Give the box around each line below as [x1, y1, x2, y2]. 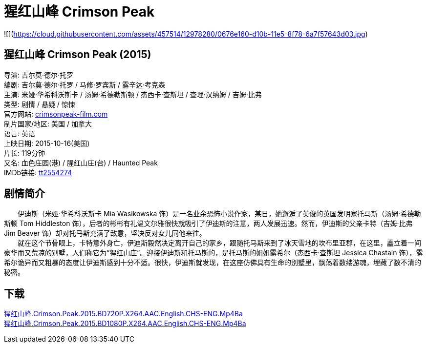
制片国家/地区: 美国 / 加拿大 [4, 119, 92, 128]
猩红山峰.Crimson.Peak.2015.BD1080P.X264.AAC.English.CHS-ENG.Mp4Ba [4, 319, 246, 328]
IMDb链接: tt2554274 [4, 168, 72, 177]
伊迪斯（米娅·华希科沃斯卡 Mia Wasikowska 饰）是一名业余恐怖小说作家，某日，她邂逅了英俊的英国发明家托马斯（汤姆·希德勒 [17, 209, 421, 218]
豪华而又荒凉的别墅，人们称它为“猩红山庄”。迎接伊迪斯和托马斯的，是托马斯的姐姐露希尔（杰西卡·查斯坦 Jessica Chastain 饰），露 [4, 248, 423, 257]
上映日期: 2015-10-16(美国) [4, 139, 90, 147]
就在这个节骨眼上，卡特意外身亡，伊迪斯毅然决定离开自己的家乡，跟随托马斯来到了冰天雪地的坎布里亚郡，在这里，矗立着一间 [17, 239, 421, 247]
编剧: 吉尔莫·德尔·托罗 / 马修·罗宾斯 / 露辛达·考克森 [4, 80, 165, 89]
